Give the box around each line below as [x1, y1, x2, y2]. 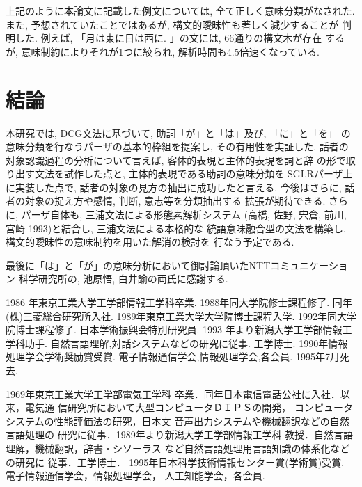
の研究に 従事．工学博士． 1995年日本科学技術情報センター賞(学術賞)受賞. [6, 454, 345, 469]
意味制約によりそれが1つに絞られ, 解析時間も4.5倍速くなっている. [21, 44, 320, 58]
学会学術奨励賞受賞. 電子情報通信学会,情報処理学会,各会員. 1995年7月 [24, 349, 340, 364]
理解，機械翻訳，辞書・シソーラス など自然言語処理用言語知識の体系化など [6, 440, 350, 455]
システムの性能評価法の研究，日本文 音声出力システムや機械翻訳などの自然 [6, 413, 349, 428]
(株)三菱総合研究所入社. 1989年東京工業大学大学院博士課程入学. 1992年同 [6, 308, 337, 323]
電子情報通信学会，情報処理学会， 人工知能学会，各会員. [6, 468, 265, 483]
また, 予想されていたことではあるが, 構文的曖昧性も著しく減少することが [6, 17, 339, 31]
